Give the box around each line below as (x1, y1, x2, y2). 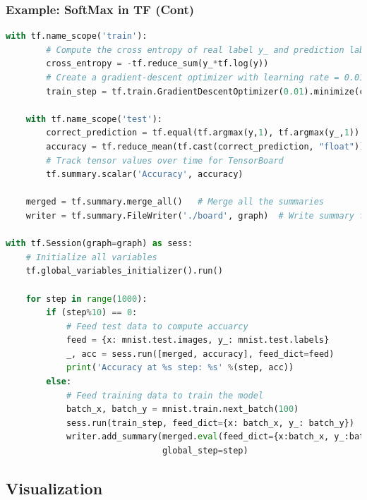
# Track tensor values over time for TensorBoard (46, 155, 284, 166)
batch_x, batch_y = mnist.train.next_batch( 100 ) (66, 404, 299, 415)
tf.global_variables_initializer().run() (25, 266, 223, 276)
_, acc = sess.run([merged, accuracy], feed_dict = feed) (66, 348, 335, 359)
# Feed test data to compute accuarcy (66, 321, 248, 331)
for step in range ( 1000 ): (25, 293, 148, 304)
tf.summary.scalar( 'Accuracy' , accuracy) (46, 169, 243, 180)
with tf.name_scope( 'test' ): (25, 114, 162, 124)
